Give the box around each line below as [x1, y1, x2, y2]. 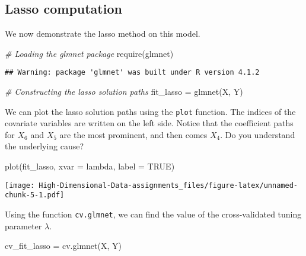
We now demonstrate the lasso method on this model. [5, 27, 200, 40]
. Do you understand [220, 128, 295, 140]
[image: [5, 181, 35, 190]
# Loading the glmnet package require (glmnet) [5, 47, 174, 59]
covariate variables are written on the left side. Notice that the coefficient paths [5, 117, 294, 129]
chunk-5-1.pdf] [5, 191, 65, 200]
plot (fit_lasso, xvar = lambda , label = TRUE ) [5, 160, 175, 172]
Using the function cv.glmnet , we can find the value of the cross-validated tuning [5, 207, 302, 220]
